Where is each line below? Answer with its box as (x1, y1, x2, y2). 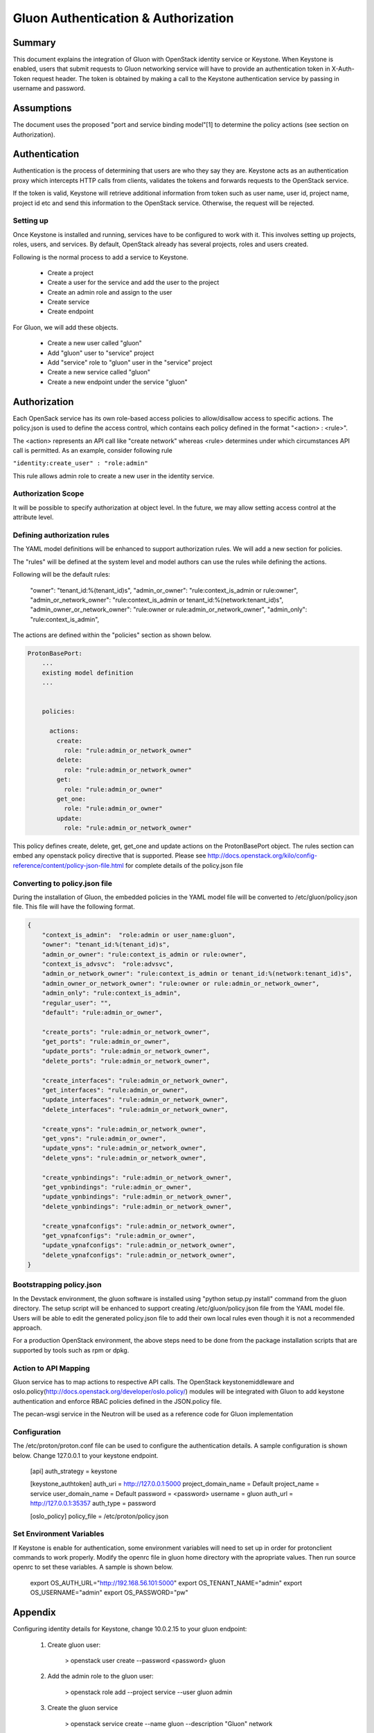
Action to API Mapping (12, 1363, 90, 1373)
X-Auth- (331, 64, 355, 73)
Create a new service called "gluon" (47, 368, 150, 376)
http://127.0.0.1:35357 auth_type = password (30, 1499, 156, 1508)
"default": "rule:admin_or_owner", (42, 1009, 163, 1016)
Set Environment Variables (12, 1529, 105, 1539)
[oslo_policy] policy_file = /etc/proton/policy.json (30, 1512, 169, 1520)
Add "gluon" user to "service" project (47, 349, 154, 357)
